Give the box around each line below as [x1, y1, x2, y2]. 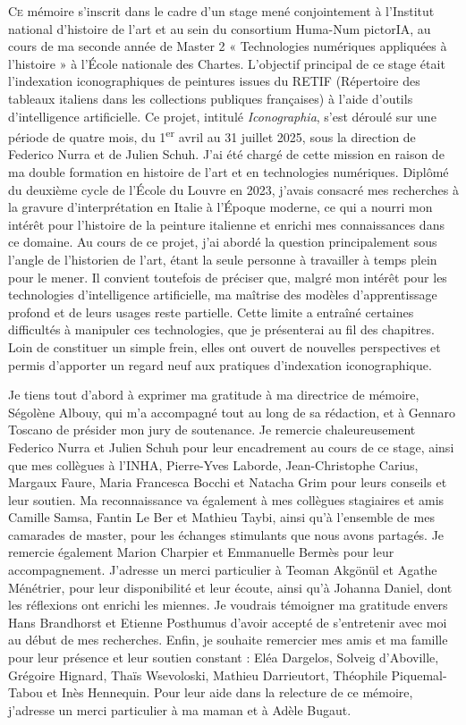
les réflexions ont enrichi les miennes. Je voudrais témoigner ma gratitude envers [8, 595, 448, 614]
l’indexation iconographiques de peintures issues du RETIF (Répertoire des [8, 72, 420, 90]
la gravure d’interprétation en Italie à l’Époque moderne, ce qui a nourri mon [8, 198, 433, 216]
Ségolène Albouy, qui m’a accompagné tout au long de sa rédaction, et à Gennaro [8, 402, 455, 421]
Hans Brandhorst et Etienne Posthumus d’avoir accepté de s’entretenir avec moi [8, 612, 447, 631]
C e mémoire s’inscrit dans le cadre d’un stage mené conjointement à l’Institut [8, 2, 435, 20]
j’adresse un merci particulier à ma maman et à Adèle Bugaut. [8, 700, 352, 719]
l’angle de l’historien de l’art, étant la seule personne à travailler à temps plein [8, 249, 437, 268]
